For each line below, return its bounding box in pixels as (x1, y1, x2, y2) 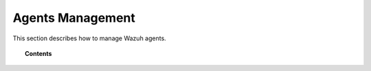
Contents (25, 49, 52, 57)
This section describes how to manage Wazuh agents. (12, 34, 166, 42)
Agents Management (12, 10, 135, 25)
